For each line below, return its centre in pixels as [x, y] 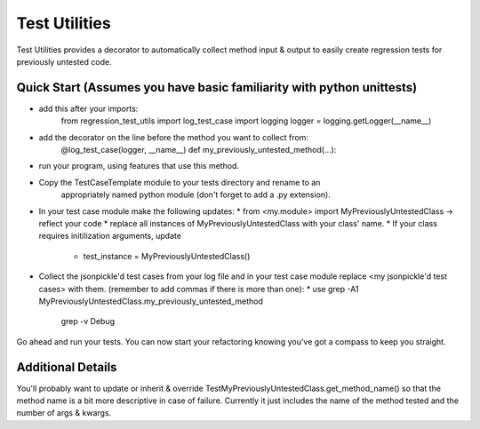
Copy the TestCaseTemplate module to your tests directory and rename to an [180, 182]
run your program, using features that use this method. [139, 166]
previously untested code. [64, 61]
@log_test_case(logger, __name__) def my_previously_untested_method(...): [199, 150]
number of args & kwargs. [64, 413]
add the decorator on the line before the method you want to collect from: [173, 137]
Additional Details [67, 367]
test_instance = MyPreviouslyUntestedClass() [167, 256]
